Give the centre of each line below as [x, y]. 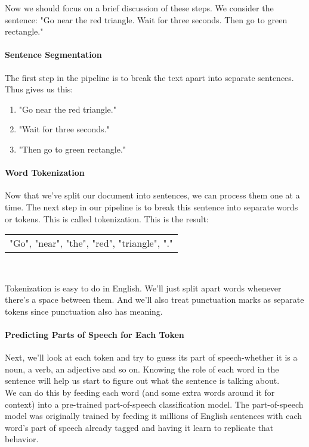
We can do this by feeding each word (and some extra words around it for [140, 392]
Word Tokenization [45, 173]
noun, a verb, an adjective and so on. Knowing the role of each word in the [142, 369]
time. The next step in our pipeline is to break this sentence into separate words [152, 207]
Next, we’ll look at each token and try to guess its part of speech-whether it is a [151, 357]
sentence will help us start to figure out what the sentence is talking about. [142, 381]
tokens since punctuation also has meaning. [84, 311]
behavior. [22, 439]
